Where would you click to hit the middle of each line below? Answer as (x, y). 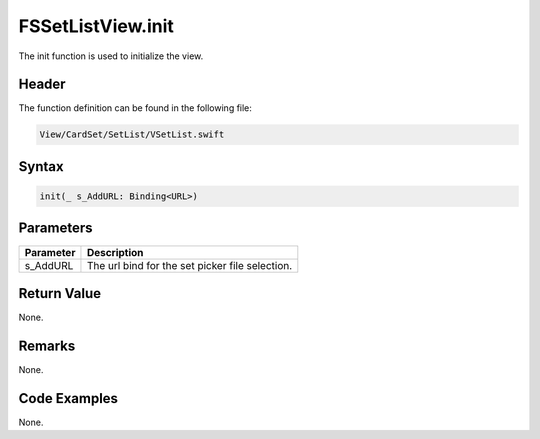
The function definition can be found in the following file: (135, 108)
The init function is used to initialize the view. (111, 56)
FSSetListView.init (96, 26)
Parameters (55, 228)
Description (115, 252)
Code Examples (68, 398)
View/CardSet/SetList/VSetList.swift (132, 134)
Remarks (47, 345)
